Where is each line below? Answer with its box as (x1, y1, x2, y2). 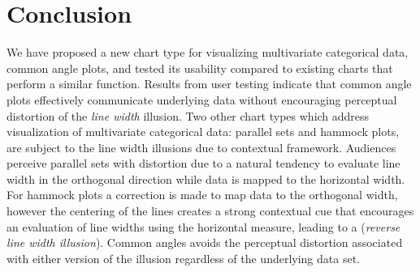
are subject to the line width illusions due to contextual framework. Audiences (6, 138, 396, 155)
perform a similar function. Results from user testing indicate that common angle (6, 75, 412, 92)
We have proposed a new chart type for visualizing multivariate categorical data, (6, 44, 409, 61)
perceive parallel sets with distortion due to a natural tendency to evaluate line (6, 155, 401, 172)
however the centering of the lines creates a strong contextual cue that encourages (6, 202, 414, 219)
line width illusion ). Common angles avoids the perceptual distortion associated (6, 234, 403, 251)
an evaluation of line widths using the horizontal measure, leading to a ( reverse (6, 218, 401, 235)
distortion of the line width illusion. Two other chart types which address (6, 107, 370, 124)
